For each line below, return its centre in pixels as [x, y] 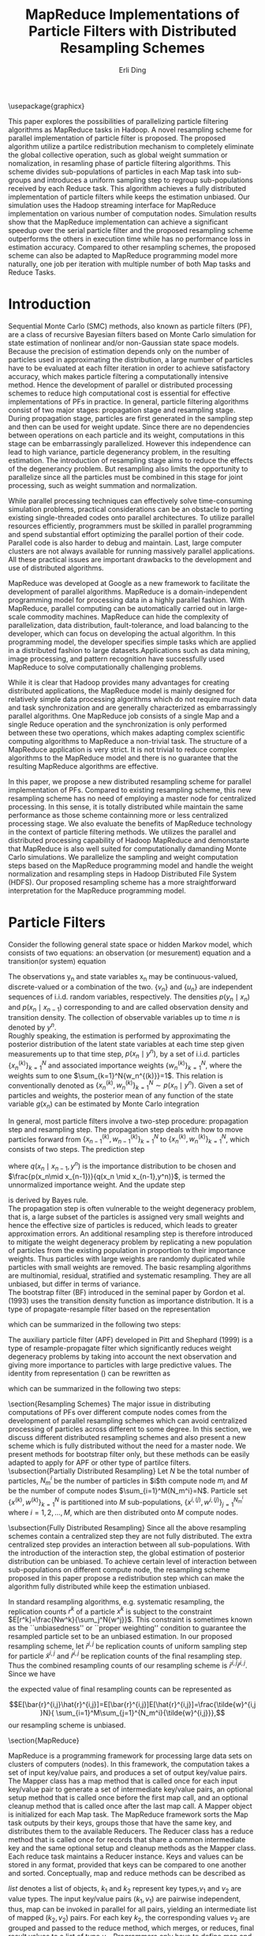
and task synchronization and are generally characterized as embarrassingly [132, 707]
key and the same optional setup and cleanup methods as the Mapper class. [132, 1848]
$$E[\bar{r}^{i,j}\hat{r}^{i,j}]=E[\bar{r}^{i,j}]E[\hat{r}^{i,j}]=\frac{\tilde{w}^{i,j [132, 1705]
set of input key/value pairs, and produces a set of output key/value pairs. [128, 1773]
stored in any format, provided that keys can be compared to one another [127, 1865]
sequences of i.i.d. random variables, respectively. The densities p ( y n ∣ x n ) [129, 998]
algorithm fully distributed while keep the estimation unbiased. [109, 1586]
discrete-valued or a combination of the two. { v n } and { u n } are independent [131, 987]
